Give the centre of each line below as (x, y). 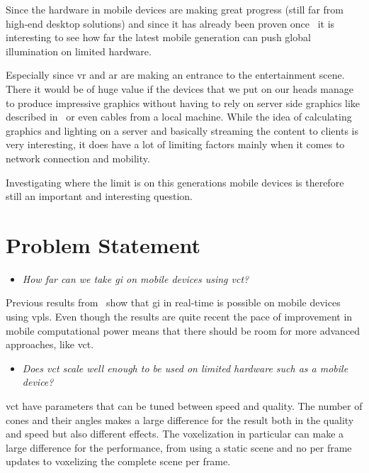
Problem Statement (103, 244)
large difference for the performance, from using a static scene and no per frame (179, 447)
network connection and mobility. (78, 158)
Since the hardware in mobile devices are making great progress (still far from (175, 9)
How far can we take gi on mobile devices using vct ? (136, 278)
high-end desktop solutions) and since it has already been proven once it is (170, 23)
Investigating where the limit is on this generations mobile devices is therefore (175, 182)
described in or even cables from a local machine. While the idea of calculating (179, 117)
